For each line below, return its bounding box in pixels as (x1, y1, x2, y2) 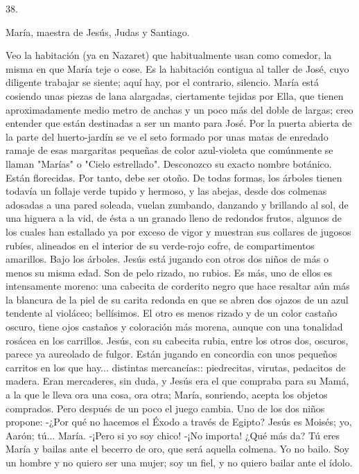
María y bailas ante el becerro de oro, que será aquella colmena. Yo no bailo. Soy (6, 441, 349, 456)
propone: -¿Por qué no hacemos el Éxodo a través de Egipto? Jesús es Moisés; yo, (6, 414, 352, 429)
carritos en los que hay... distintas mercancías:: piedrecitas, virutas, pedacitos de (6, 360, 346, 374)
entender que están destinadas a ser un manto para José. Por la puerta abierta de (6, 116, 352, 130)
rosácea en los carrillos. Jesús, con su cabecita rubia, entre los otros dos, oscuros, (6, 333, 349, 347)
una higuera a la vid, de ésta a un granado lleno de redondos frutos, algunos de (6, 211, 342, 225)
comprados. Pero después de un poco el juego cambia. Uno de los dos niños (6, 401, 325, 415)
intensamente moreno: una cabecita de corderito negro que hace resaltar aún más (6, 279, 350, 293)
